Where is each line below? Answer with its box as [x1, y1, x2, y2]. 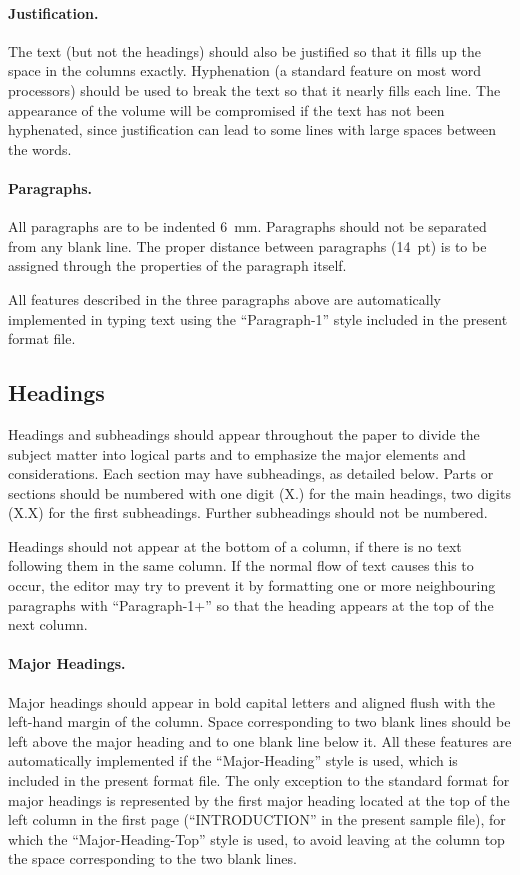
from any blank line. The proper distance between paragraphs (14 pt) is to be [8, 235, 487, 256]
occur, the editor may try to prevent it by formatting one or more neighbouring [8, 575, 496, 596]
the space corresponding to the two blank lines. [8, 848, 297, 869]
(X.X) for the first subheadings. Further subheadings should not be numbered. [8, 502, 488, 523]
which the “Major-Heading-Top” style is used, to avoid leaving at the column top [8, 828, 505, 849]
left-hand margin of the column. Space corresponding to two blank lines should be [8, 711, 511, 732]
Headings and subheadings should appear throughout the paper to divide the [8, 423, 480, 444]
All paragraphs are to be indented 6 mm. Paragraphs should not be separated [8, 216, 487, 237]
